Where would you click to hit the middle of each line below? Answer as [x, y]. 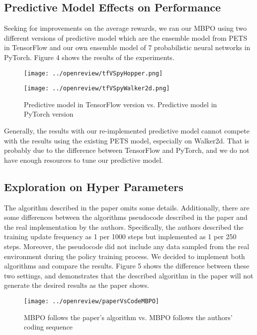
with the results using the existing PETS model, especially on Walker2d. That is [127, 140]
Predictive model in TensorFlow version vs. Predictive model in [121, 104]
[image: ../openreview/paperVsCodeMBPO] [92, 301]
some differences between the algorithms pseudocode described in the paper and [126, 217]
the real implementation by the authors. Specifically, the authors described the [124, 227]
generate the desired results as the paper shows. [77, 285]
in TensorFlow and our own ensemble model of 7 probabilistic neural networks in [127, 47]
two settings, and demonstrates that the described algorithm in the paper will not [129, 275]
